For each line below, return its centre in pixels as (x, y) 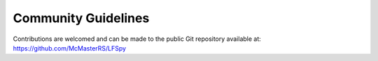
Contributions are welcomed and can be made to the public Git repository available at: (137, 39)
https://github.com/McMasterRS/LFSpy (69, 48)
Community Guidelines (81, 18)
